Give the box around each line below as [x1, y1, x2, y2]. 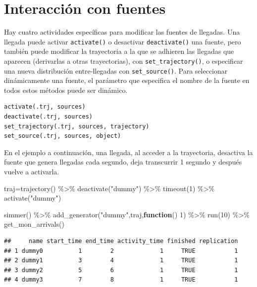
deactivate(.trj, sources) [4, 113, 93, 121]
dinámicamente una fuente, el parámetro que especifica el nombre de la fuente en [4, 75, 250, 85]
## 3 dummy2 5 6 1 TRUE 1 [4, 266, 238, 274]
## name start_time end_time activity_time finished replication [4, 238, 238, 245]
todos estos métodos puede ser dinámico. [4, 84, 128, 95]
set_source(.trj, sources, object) [4, 132, 121, 140]
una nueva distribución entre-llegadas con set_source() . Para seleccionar [4, 65, 228, 76]
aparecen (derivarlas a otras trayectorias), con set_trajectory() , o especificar [4, 55, 243, 66]
